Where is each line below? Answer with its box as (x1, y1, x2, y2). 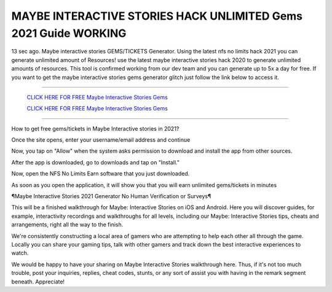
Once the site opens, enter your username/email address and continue (11, 136, 191, 144)
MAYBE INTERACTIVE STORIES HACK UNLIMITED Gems (11, 9, 303, 23)
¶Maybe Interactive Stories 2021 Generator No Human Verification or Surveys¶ (11, 193, 211, 200)
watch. (11, 249, 29, 257)
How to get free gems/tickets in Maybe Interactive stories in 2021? (11, 125, 180, 132)
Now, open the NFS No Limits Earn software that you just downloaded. (11, 170, 190, 177)
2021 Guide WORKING (11, 26, 127, 40)
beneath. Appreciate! (11, 278, 65, 285)
